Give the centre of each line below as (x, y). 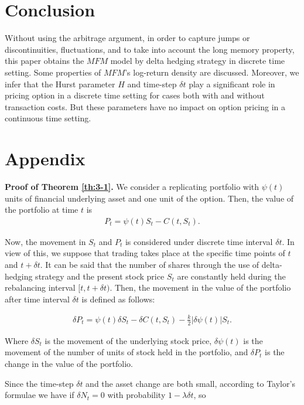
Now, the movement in (45, 241)
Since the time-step (39, 383)
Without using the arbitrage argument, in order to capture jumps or (127, 38)
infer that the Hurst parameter (60, 84)
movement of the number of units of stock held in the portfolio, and (127, 352)
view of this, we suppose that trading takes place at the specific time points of (145, 253)
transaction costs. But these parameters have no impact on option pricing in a (145, 106)
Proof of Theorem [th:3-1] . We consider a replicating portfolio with (132, 186)
